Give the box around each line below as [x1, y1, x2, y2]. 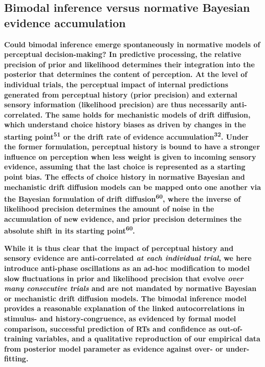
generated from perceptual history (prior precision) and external [4, 89, 237, 100]
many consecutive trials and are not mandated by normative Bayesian [4, 283, 257, 294]
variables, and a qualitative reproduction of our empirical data [35, 333, 260, 344]
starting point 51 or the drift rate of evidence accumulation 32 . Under [4, 129, 249, 142]
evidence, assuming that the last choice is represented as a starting [4, 161, 246, 172]
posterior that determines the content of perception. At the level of [4, 69, 248, 80]
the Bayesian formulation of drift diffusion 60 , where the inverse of [4, 192, 241, 204]
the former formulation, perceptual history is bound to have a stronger [4, 141, 260, 152]
